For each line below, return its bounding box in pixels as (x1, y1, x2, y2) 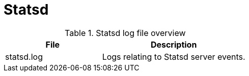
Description (150, 39, 197, 50)
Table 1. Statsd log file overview (65, 27, 186, 38)
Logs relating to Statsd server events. (102, 51, 245, 62)
